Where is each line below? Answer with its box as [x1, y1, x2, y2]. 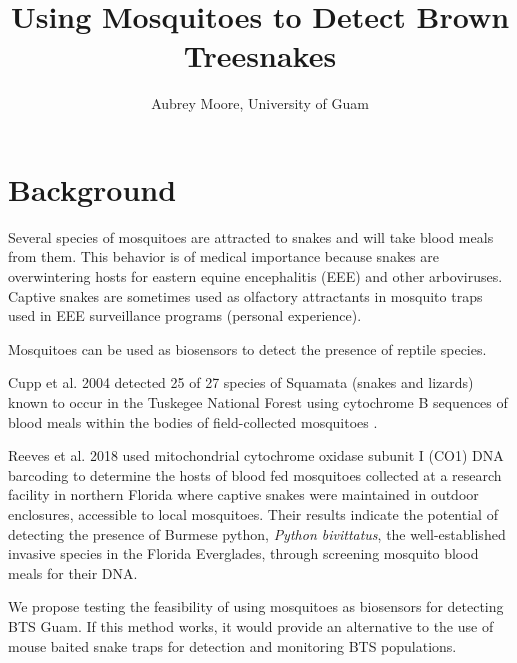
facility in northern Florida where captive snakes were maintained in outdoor [8, 484, 479, 505]
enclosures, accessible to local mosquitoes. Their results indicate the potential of [8, 503, 498, 524]
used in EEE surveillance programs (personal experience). [8, 305, 362, 326]
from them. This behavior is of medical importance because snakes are [8, 246, 440, 267]
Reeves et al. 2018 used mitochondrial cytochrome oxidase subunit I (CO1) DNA [8, 445, 504, 466]
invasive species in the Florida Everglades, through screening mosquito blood [8, 543, 479, 564]
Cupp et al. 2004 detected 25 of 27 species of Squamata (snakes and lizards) [8, 372, 474, 393]
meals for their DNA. [8, 562, 138, 583]
